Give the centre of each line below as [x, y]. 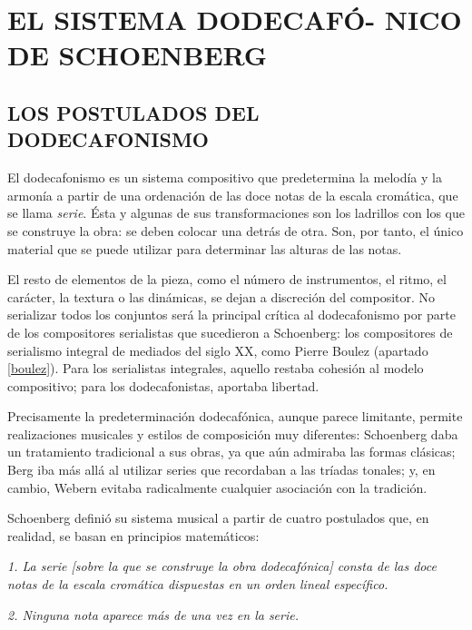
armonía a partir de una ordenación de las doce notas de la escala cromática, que [233, 195]
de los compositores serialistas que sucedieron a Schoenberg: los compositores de [230, 332]
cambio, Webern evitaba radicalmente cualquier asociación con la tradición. [217, 487]
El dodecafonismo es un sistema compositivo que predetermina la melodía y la [225, 177]
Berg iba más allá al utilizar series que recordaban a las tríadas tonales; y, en [221, 470]
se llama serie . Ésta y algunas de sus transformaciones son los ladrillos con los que [236, 213]
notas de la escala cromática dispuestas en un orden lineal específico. [198, 584]
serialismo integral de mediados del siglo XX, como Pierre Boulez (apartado [218, 350]
